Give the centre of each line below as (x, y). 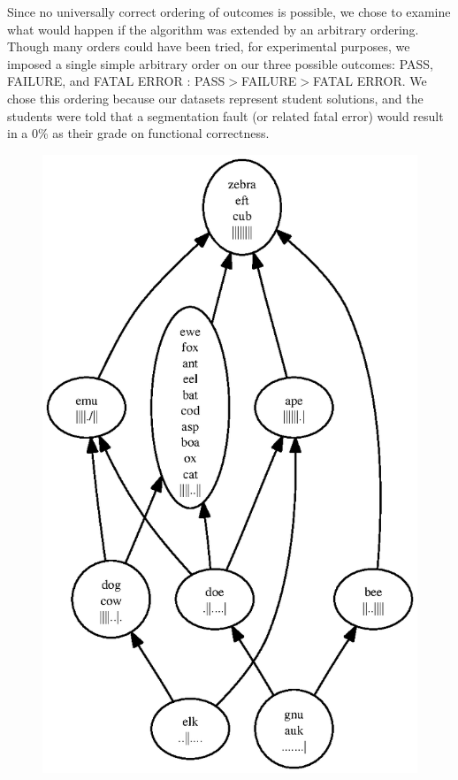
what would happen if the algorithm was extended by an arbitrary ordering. (213, 29)
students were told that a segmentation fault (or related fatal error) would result (225, 115)
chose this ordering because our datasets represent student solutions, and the (215, 98)
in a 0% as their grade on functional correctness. (138, 133)
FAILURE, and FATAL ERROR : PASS (116, 81)
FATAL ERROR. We (370, 81)
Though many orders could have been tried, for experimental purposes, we (209, 46)
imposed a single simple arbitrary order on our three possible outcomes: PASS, (221, 63)
